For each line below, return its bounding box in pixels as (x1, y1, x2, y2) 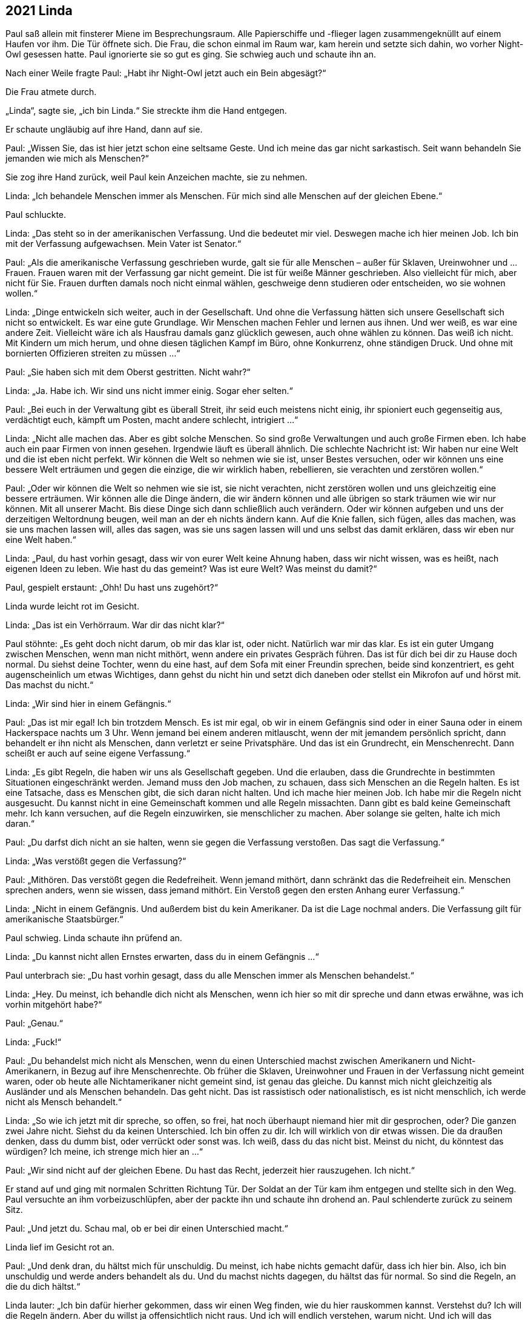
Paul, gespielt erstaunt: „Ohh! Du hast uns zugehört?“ (5, 582, 218, 593)
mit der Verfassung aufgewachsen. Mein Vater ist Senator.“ (5, 238, 242, 249)
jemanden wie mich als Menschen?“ (5, 153, 149, 164)
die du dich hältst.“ (5, 1281, 81, 1292)
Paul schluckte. (5, 209, 67, 220)
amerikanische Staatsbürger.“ (5, 914, 124, 925)
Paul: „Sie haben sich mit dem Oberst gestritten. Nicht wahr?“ (5, 367, 251, 378)
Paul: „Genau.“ (5, 1018, 64, 1029)
